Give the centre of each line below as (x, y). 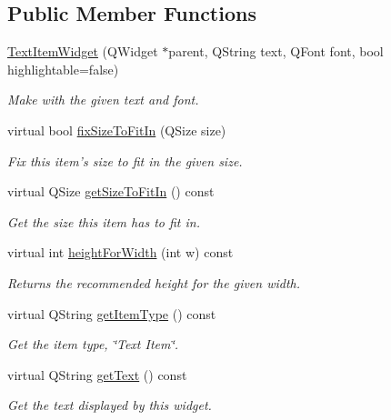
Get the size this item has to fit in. (104, 221)
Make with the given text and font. (103, 100)
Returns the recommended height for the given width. (154, 282)
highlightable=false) (63, 69)
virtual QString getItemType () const (112, 313)
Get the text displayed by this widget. (110, 405)
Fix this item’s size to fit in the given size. (125, 160)
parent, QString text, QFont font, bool (276, 51)
